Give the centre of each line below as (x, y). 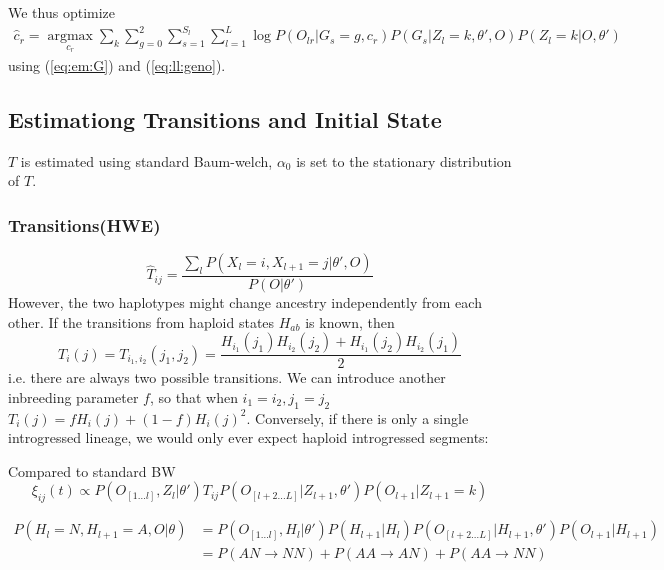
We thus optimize (62, 12)
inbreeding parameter (73, 396)
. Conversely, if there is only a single (357, 417)
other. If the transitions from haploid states (141, 321)
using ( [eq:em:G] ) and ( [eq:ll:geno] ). (117, 64)
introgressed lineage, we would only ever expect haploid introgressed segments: (248, 437)
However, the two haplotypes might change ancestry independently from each (245, 301)
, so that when (193, 396)
